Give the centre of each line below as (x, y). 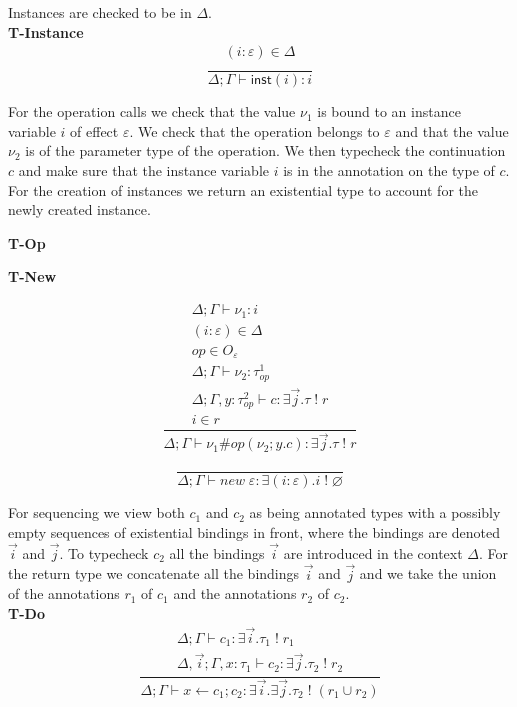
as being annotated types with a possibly (375, 512)
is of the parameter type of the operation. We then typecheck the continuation (265, 150)
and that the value (452, 130)
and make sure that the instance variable (144, 170)
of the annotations (64, 593)
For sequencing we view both (96, 512)
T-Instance (46, 31)
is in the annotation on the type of (389, 170)
